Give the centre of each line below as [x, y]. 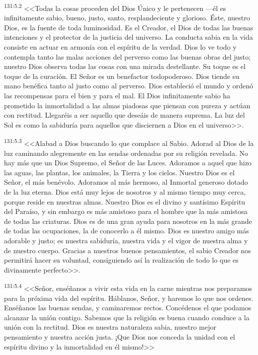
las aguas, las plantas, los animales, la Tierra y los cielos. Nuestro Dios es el [119, 172]
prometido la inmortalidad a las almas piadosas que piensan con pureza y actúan [127, 105]
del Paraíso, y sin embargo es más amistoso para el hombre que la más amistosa [126, 211]
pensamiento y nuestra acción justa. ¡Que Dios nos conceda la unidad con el [120, 336]
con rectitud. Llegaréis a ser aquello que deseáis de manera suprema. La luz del [125, 115]
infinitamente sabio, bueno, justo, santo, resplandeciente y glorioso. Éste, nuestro [127, 18]
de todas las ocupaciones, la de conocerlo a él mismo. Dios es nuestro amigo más [127, 231]
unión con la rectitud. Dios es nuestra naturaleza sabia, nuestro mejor [110, 327]
